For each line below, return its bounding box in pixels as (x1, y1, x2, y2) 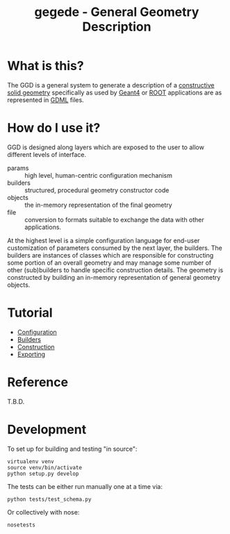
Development (7, 422, 87, 437)
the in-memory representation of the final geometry (24, 201, 172, 209)
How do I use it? (7, 120, 101, 136)
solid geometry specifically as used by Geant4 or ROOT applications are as (7, 88, 222, 97)
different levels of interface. (7, 150, 87, 158)
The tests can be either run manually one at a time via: (7, 482, 163, 490)
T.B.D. (7, 397, 25, 406)
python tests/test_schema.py (7, 496, 92, 503)
